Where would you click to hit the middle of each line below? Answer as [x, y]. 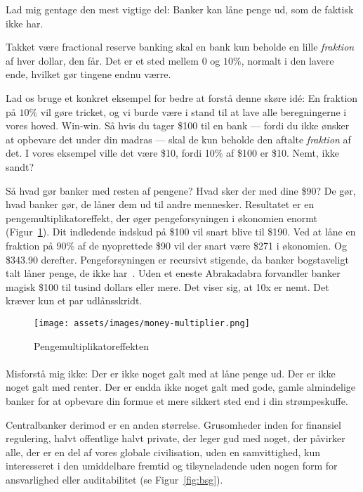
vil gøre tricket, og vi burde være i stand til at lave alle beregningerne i [193, 111]
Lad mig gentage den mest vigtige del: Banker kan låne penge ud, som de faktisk [180, 9]
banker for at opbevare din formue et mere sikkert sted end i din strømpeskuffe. [177, 400]
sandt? [20, 166]
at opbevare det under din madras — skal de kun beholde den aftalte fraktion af [178, 139]
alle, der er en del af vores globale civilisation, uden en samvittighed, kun [163, 452]
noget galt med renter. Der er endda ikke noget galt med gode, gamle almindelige [181, 387]
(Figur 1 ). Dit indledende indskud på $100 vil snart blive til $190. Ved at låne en [181, 232]
